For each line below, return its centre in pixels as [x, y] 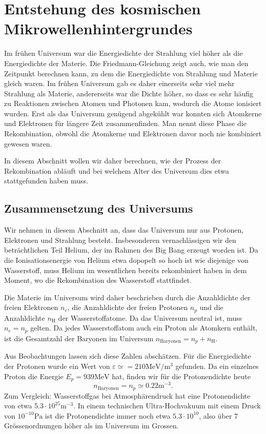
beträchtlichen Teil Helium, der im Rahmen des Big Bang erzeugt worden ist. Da [131, 250]
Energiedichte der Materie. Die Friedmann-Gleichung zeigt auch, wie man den [126, 63]
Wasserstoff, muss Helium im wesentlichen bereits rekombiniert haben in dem [126, 270]
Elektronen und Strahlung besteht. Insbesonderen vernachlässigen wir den [120, 240]
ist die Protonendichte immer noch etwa [108, 415]
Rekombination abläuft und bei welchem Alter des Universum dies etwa [117, 170]
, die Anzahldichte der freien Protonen [128, 307]
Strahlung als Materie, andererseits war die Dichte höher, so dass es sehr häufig [129, 93]
